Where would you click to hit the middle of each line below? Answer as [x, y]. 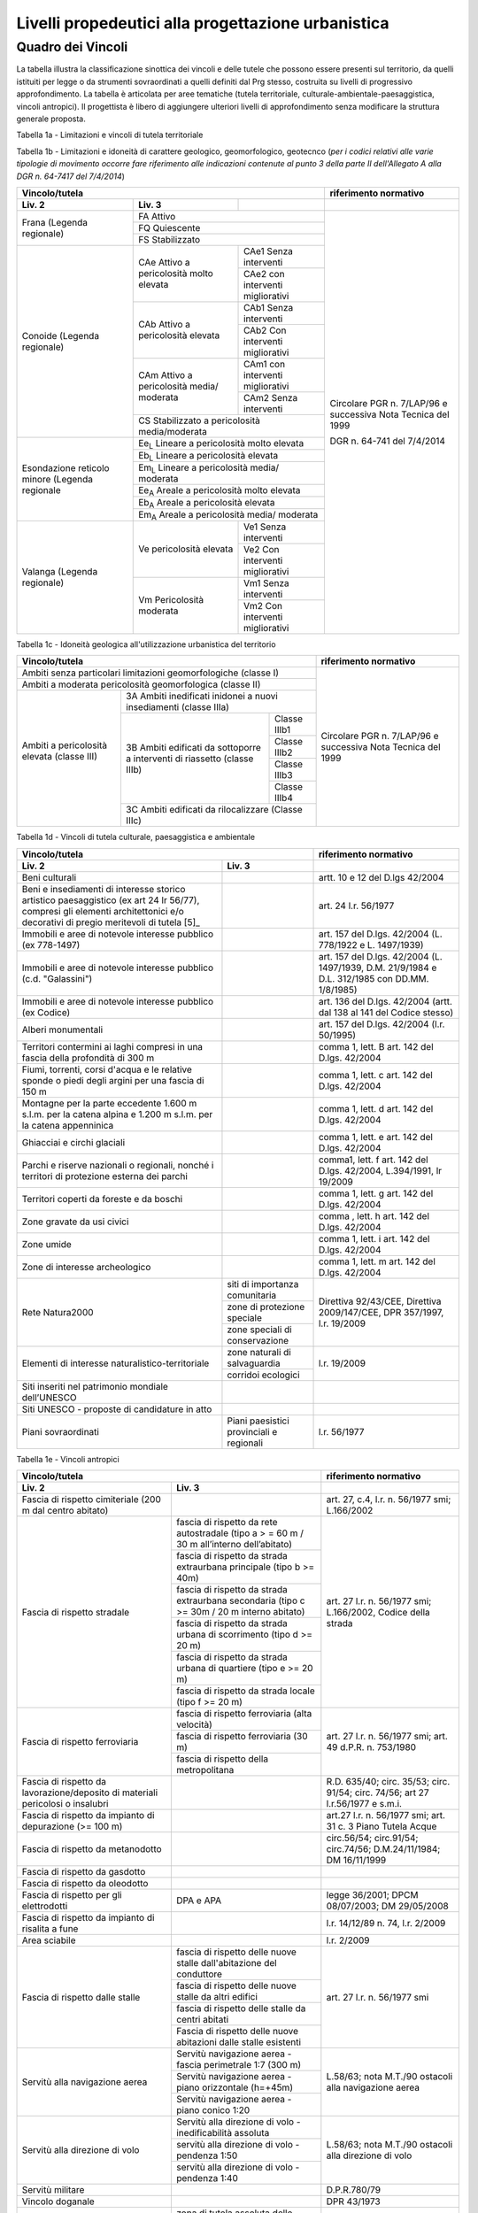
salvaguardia [254, 1363]
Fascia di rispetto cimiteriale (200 [91, 1500]
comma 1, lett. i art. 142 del [374, 1238]
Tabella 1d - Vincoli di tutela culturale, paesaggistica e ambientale [136, 837]
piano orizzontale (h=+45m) [235, 2087]
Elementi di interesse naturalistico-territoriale [116, 1363]
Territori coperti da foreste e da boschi [102, 1199]
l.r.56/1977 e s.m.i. [364, 1804]
